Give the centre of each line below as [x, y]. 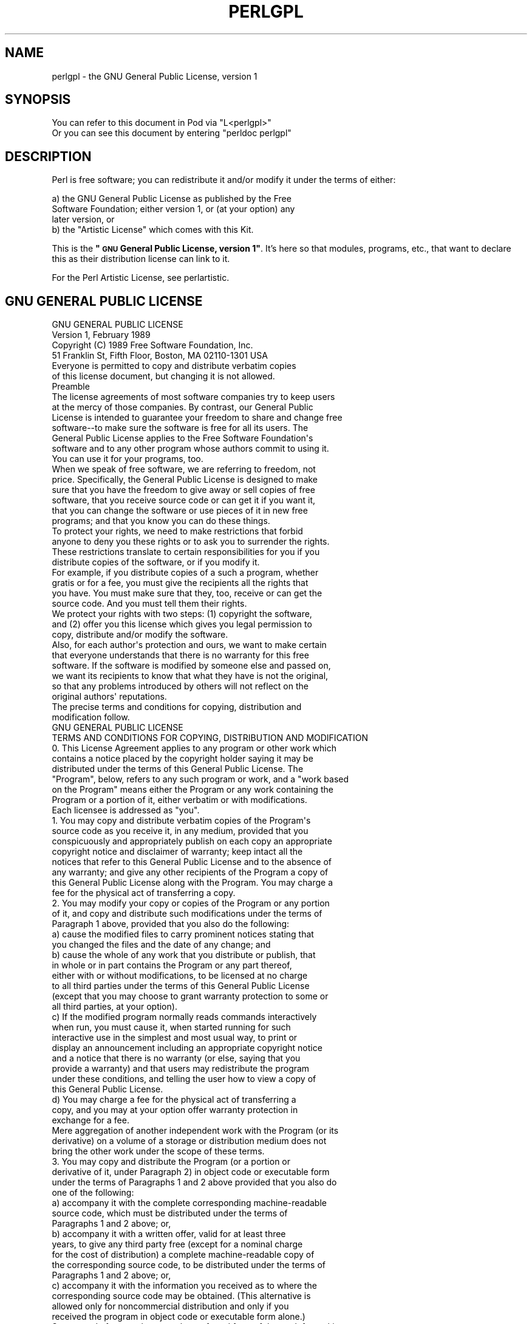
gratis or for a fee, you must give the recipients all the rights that [180, 583]
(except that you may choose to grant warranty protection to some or [190, 996]
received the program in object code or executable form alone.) [179, 1317]
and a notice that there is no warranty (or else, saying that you [176, 1058]
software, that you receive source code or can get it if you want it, [184, 500]
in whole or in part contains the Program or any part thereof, [172, 965]
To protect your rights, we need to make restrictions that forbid [177, 531]
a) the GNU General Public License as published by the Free [172, 199]
